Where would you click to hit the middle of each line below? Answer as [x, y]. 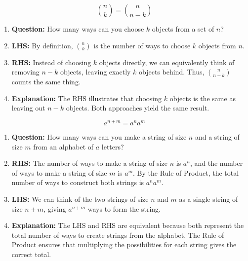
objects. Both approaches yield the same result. [138, 108]
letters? [113, 146]
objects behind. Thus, [172, 72]
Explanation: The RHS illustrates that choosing [87, 98]
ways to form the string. [124, 208]
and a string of [217, 137]
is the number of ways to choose [142, 45]
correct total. [31, 254]
